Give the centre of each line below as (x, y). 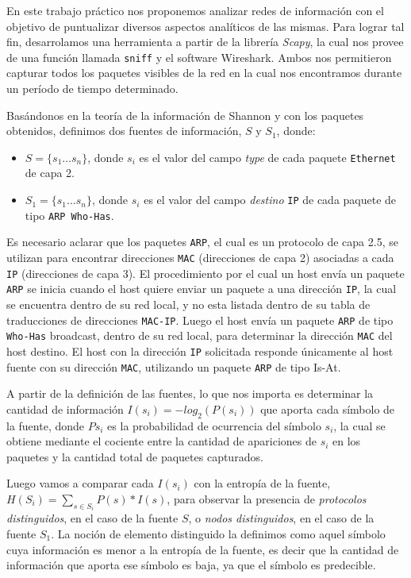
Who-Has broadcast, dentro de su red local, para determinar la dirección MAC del (200, 335)
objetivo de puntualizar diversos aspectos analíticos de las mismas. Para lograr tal (205, 26)
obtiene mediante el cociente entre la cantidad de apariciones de (161, 441)
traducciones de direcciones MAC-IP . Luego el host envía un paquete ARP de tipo (200, 320)
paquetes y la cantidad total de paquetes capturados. (135, 456)
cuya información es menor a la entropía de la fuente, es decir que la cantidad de (203, 549)
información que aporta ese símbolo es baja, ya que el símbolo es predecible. (191, 565)
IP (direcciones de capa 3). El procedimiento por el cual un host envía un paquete (205, 273)
